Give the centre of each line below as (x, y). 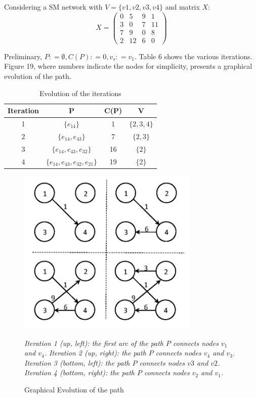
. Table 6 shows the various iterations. (193, 56)
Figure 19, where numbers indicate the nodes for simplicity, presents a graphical (128, 66)
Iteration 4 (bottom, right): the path (79, 372)
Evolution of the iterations (80, 93)
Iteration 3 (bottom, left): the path (77, 362)
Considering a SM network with (53, 7)
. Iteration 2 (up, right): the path (95, 353)
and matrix (182, 7)
